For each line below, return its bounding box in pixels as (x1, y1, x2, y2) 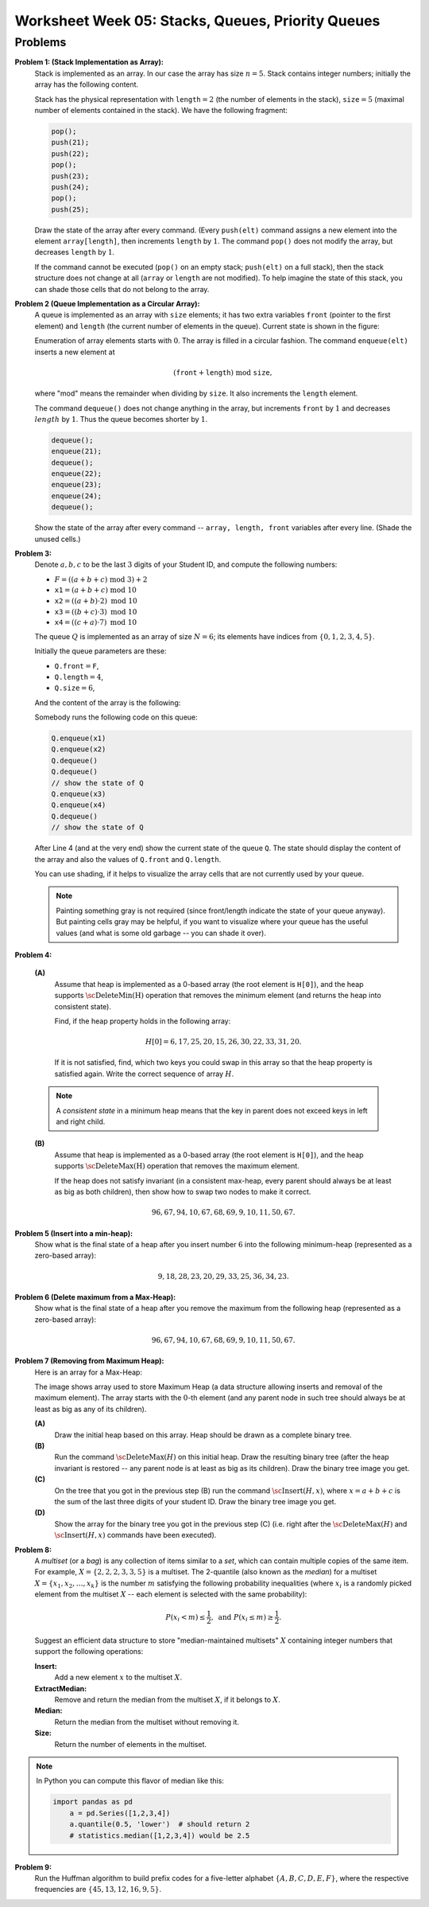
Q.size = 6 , (54, 683, 95, 692)
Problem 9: (14, 1862, 52, 1872)
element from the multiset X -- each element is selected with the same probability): (34, 1589, 307, 1599)
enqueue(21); (51, 447, 102, 456)
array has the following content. (34, 80, 139, 89)
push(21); (51, 138, 90, 147)
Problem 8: (14, 1545, 52, 1554)
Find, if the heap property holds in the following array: (54, 1016, 231, 1026)
